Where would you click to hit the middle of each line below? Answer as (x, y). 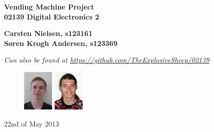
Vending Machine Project (49, 6)
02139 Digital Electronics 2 (52, 16)
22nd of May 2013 (32, 123)
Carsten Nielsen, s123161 (48, 33)
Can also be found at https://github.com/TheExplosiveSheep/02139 (107, 60)
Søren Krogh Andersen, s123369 (61, 43)
